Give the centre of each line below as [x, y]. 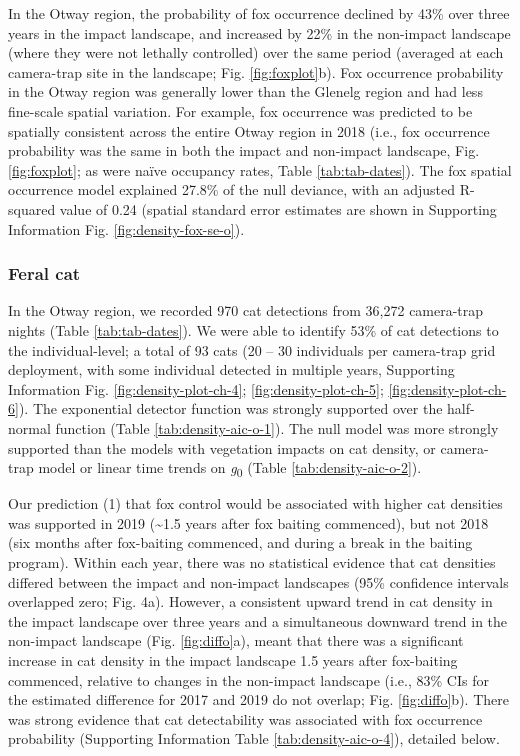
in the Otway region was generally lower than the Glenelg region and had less [245, 91]
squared [32, 208]
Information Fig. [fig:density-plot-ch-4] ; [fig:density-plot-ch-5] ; [196, 388]
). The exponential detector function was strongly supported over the [230, 408]
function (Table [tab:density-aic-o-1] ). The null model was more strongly [277, 427]
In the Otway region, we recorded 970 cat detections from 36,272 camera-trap [246, 310]
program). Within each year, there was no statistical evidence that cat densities [252, 562]
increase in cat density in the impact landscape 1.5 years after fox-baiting [233, 659]
